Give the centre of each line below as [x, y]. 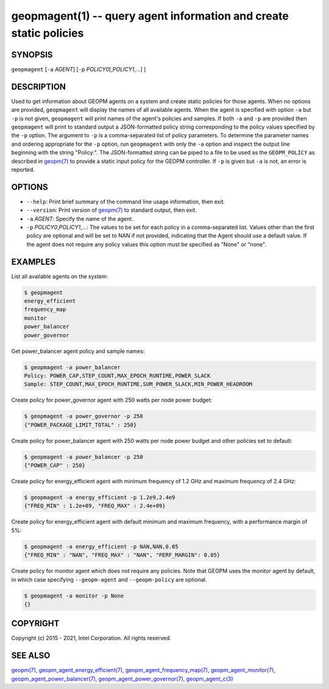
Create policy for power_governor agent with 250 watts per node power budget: [112, 400]
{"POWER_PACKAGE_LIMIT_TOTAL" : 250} [80, 425]
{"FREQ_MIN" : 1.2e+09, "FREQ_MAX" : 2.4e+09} [95, 506]
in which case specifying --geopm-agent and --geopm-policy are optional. [109, 579]
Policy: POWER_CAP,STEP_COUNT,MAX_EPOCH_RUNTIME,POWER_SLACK [117, 376]
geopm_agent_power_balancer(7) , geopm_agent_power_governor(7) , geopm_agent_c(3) [122, 679]
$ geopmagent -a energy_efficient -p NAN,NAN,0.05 [101, 547]
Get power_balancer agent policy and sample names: [78, 351]
